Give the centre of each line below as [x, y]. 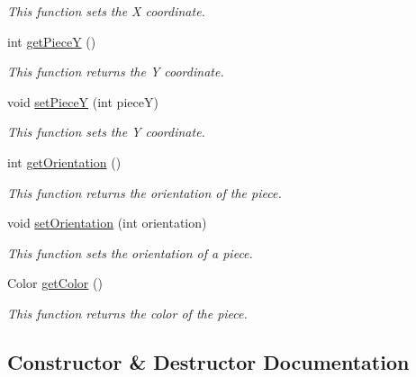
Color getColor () [55, 283]
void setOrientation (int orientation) [107, 223]
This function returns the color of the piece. [127, 313]
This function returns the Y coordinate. [116, 72]
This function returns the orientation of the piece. [145, 192]
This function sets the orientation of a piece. [130, 252]
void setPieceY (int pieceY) [83, 101]
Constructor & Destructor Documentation [208, 361]
